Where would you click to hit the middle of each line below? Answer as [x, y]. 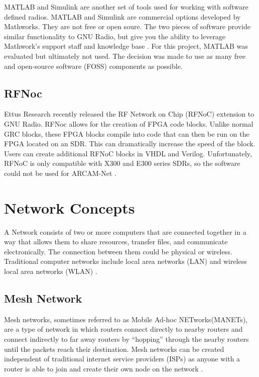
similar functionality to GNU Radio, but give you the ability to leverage [115, 36]
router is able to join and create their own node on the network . [104, 368]
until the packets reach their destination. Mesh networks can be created [114, 349]
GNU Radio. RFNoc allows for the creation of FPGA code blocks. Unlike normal [129, 123]
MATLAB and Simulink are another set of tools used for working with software [126, 7]
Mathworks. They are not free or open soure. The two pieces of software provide [127, 26]
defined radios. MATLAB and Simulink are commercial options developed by [122, 16]
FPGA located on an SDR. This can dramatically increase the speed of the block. [130, 144]
